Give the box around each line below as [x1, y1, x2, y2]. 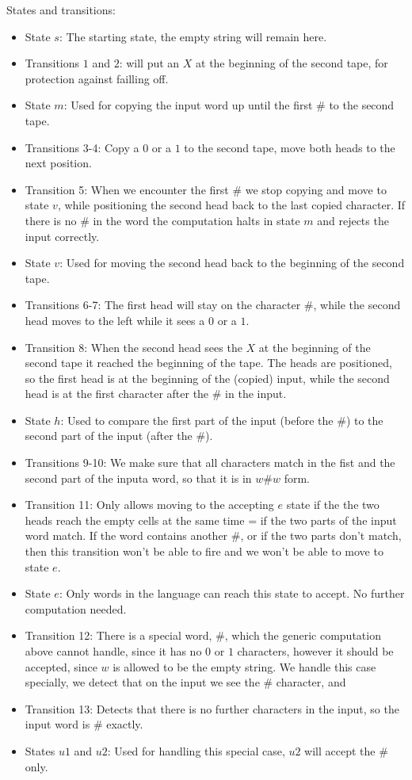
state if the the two [286, 496, 380, 513]
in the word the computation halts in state [93, 212, 300, 228]
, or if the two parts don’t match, [240, 527, 402, 544]
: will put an [119, 55, 180, 71]
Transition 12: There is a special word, [25, 627, 212, 644]
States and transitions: [6, 2, 116, 17]
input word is [25, 716, 90, 732]
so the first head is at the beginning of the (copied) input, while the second [25, 369, 390, 386]
